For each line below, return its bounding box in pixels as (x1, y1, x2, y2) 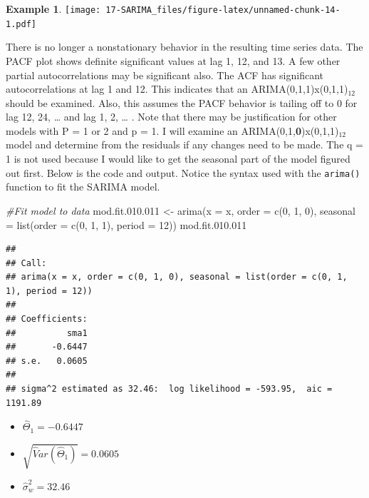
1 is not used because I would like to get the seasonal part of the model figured (6, 151, 350, 166)
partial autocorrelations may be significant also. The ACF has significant (6, 67, 323, 82)
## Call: (6, 258, 47, 268)
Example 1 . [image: (6, 1, 101, 16)
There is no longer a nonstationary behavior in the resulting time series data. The (6, 39, 363, 54)
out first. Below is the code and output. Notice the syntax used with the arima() (6, 165, 360, 180)
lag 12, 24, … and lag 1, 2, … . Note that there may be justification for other (6, 109, 337, 124)
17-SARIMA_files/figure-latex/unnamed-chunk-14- (105, 5, 341, 15)
